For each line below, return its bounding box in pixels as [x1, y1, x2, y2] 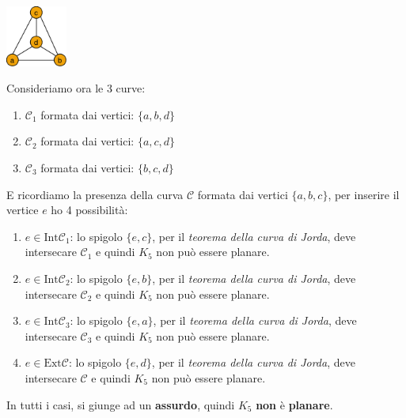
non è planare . [256, 396, 333, 412]
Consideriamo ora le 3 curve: [6, 80, 146, 96]
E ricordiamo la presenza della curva [6, 186, 184, 202]
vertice [6, 201, 39, 218]
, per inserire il [328, 186, 400, 202]
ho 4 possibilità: [51, 201, 128, 218]
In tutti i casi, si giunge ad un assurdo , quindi [6, 396, 235, 412]
